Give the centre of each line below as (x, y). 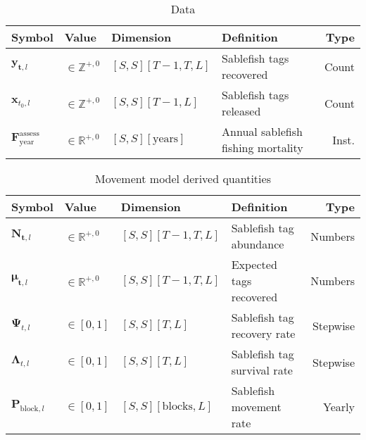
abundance (258, 244)
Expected (254, 264)
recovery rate (263, 333)
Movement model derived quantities (183, 178)
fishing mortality (263, 147)
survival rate (262, 370)
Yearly (339, 407)
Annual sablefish (262, 131)
